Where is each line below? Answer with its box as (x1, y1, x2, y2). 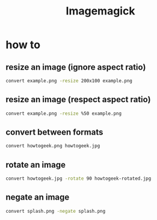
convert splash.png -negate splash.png (5, 208, 106, 214)
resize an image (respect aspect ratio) (5, 94, 151, 105)
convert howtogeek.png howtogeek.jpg (5, 143, 100, 149)
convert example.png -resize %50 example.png (5, 110, 122, 117)
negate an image (5, 192, 70, 203)
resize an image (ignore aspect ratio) (5, 62, 146, 72)
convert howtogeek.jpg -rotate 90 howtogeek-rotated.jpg (5, 176, 152, 182)
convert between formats (5, 127, 103, 137)
